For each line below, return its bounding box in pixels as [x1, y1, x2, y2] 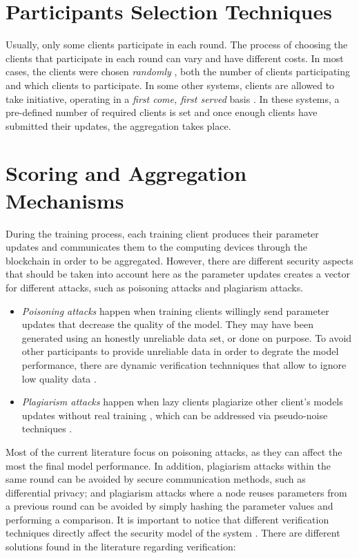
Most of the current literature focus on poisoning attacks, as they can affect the [6, 444, 342, 459]
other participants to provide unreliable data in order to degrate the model [21, 344, 339, 358]
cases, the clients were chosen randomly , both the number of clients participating [6, 64, 351, 79]
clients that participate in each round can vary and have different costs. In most [6, 50, 344, 65]
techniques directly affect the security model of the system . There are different [6, 526, 340, 540]
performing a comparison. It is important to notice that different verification [6, 512, 329, 526]
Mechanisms [6, 186, 124, 214]
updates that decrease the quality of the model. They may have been [21, 317, 313, 331]
